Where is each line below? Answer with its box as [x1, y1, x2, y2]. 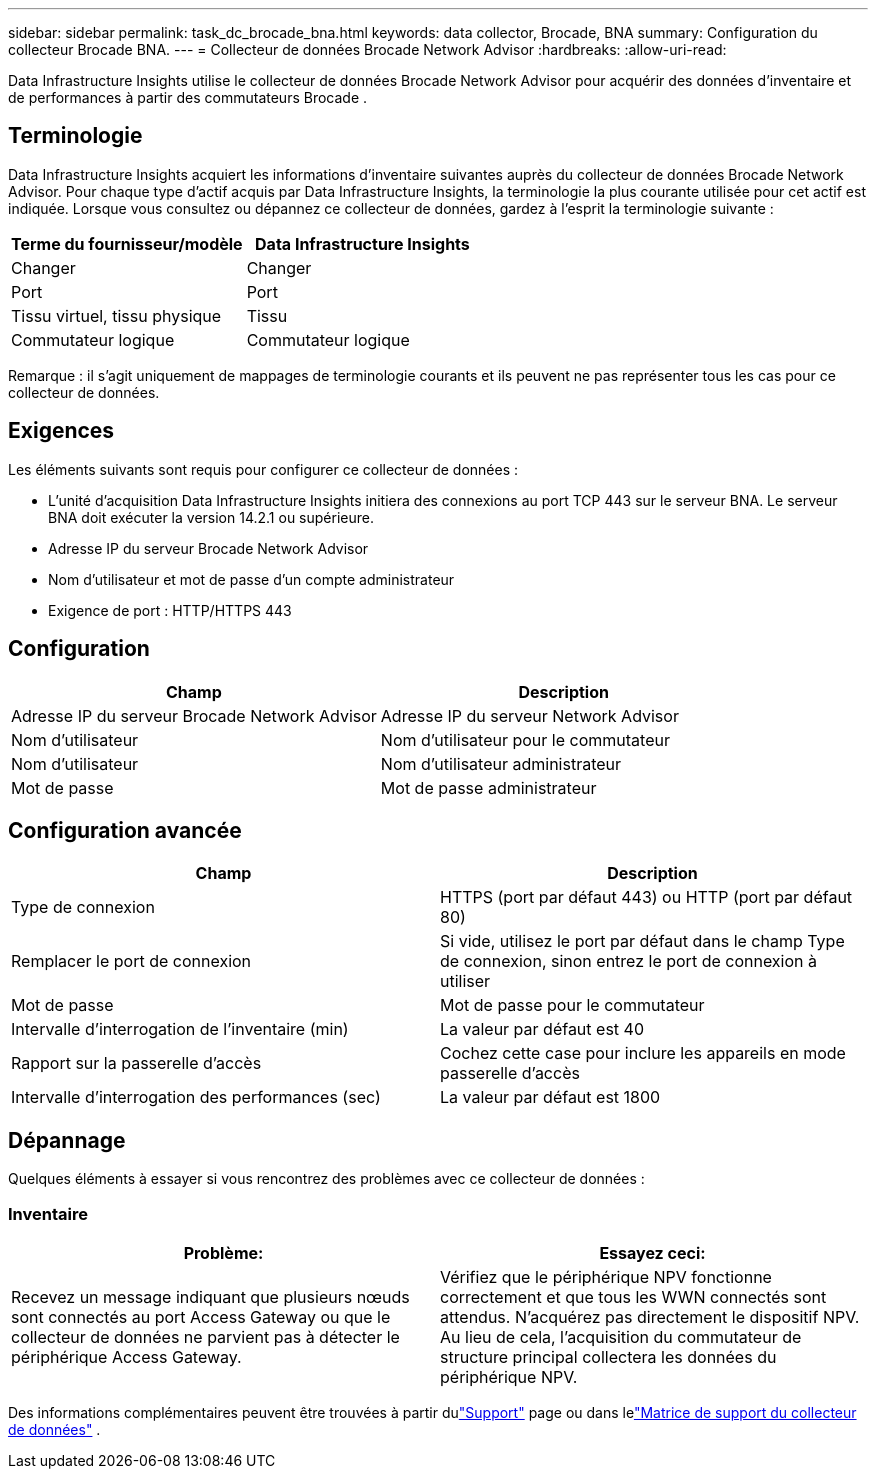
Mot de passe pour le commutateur [440, 995, 705, 1016]
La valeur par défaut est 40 [440, 1019, 644, 1040]
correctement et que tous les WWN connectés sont [440, 1286, 827, 1307]
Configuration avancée [8, 817, 242, 843]
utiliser [440, 971, 491, 992]
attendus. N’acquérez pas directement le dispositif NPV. [440, 1306, 860, 1327]
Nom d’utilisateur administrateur [380, 753, 622, 774]
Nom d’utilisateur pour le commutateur [380, 729, 670, 750]
